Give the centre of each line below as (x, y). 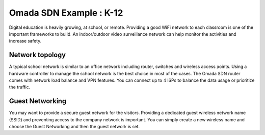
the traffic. (20, 87)
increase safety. (25, 41)
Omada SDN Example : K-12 (66, 13)
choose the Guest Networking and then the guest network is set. (74, 127)
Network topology (38, 55)
